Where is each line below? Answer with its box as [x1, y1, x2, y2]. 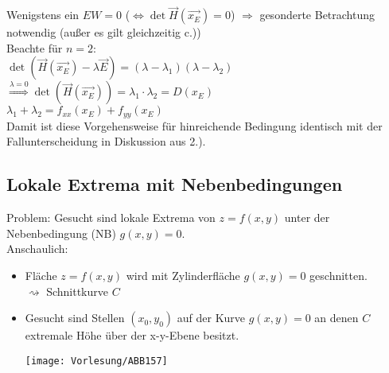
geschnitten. [309, 267, 368, 284]
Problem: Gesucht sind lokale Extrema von [6, 209, 216, 226]
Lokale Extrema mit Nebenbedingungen [6, 172, 343, 196]
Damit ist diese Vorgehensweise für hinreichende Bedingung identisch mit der [6, 117, 383, 134]
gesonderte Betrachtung [259, 6, 375, 23]
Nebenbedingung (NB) [6, 224, 116, 241]
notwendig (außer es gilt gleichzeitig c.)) [6, 24, 201, 41]
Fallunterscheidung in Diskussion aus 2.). [6, 133, 206, 150]
